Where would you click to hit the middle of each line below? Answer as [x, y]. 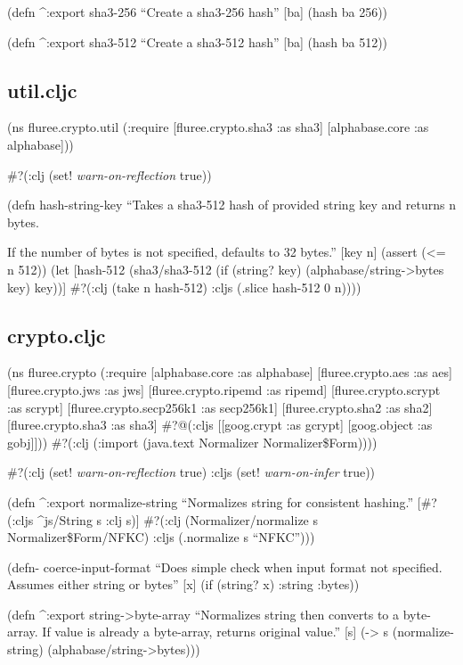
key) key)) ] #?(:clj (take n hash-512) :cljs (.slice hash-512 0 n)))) [184, 287]
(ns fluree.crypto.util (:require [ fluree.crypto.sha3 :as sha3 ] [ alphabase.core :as [218, 127]
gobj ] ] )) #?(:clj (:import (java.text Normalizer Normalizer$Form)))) [192, 442]
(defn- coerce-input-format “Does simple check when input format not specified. [225, 566]
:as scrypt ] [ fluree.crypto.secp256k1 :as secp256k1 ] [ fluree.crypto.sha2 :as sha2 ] [220, 407]
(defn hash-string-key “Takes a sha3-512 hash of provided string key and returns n [231, 205]
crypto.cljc [57, 335]
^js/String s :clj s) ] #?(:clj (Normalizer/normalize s [177, 519]
